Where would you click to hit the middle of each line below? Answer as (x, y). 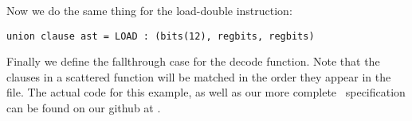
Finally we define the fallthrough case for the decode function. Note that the (193, 61)
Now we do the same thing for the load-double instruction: (149, 10)
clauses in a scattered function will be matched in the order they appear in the (199, 76)
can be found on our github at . (84, 108)
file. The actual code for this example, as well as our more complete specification (206, 92)
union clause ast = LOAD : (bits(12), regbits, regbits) (161, 36)
